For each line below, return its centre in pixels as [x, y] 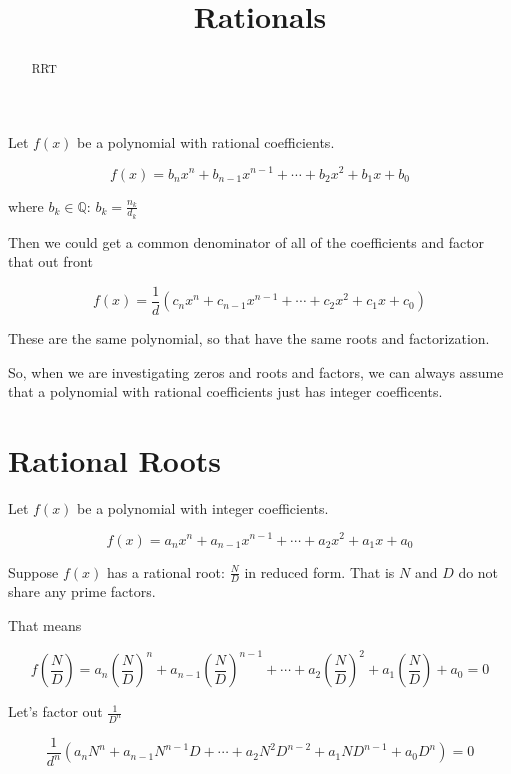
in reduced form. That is [319, 571]
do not [478, 571]
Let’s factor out [55, 711]
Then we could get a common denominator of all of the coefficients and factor [246, 241]
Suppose [33, 571]
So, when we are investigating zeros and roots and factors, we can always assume [256, 371]
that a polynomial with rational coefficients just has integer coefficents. [225, 391]
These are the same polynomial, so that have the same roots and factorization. [249, 337]
